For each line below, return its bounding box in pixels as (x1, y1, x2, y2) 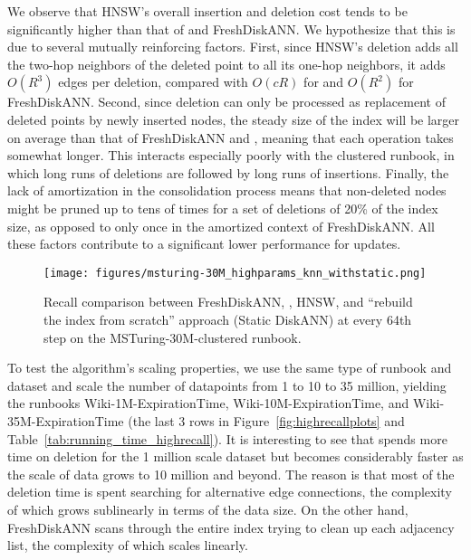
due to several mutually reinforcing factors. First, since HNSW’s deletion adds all (7, 37, 458, 56)
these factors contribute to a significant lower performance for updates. (7, 234, 401, 253)
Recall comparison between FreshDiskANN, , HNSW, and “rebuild (43, 292, 413, 311)
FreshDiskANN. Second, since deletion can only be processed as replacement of (7, 92, 446, 111)
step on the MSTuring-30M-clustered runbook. (43, 327, 302, 346)
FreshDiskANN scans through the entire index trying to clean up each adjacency (7, 517, 455, 536)
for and (303, 72, 344, 91)
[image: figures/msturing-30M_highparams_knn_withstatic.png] (43, 266, 427, 280)
